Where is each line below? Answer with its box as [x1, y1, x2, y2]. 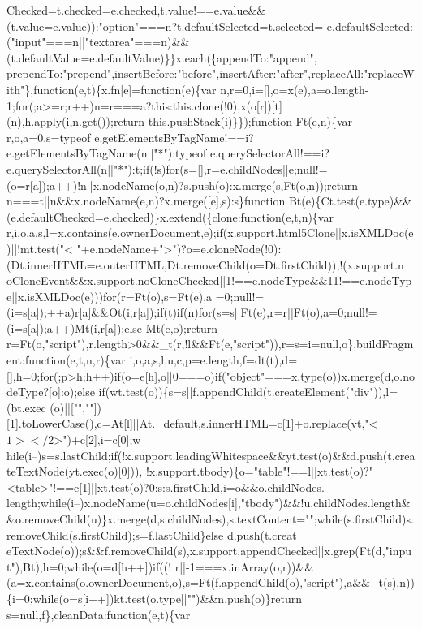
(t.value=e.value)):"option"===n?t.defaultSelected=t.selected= [6, 17, 324, 34]
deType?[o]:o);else [6, 383, 95, 400]
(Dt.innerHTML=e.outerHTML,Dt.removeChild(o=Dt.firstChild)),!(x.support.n [6, 256, 404, 273]
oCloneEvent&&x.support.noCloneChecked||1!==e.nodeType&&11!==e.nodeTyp [6, 272, 412, 289]
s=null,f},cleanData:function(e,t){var [6, 605, 191, 623]
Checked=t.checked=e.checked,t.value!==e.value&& [6, 2, 266, 18]
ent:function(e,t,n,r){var [6, 351, 126, 368]
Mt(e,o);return [145, 319, 218, 336]
